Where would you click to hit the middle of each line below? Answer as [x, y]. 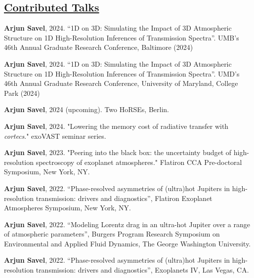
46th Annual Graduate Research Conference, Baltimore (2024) [99, 47]
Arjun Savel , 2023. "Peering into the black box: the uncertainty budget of [118, 152]
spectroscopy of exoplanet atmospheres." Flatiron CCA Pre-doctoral [139, 162]
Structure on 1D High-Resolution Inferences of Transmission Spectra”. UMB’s [122, 37]
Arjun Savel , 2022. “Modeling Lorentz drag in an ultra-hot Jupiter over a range [127, 224]
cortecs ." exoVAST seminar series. [55, 136]
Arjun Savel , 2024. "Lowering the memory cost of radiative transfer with [116, 126]
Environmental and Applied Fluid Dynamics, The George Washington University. [127, 243]
